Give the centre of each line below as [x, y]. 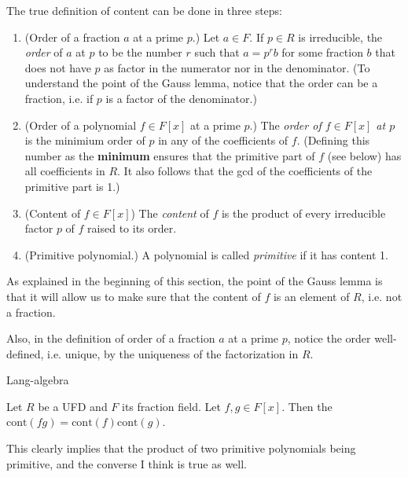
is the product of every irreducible [303, 213]
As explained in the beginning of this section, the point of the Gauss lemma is [195, 281]
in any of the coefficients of [223, 140]
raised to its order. [132, 228]
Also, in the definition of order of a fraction [111, 338]
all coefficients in [65, 171]
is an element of [311, 296]
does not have [58, 67]
